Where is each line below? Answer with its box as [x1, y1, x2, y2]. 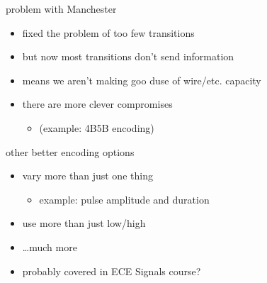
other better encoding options [6, 144, 135, 159]
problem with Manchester [6, 1, 117, 16]
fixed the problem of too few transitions [22, 25, 195, 40]
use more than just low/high [22, 216, 146, 231]
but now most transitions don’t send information [22, 49, 234, 64]
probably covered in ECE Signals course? [22, 263, 201, 278]
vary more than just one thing [22, 168, 153, 183]
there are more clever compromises [22, 96, 173, 111]
